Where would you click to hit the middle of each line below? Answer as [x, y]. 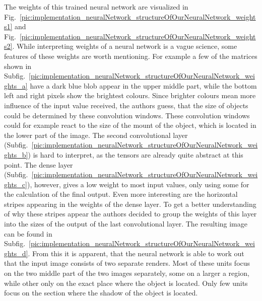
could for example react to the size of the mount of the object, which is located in [130, 125]
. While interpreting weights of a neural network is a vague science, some [125, 46]
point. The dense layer [39, 164]
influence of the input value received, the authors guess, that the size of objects [126, 105]
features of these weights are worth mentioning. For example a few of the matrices [131, 56]
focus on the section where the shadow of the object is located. [101, 293]
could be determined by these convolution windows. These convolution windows [127, 115]
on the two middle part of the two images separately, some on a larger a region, [127, 273]
